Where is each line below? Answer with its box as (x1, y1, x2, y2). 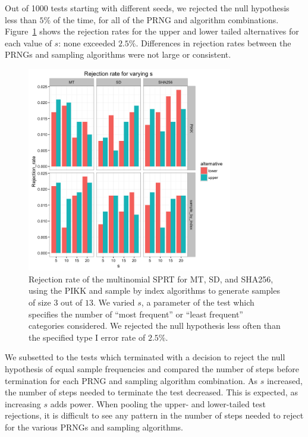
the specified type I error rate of (29, 331, 146, 343)
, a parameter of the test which (141, 295, 254, 308)
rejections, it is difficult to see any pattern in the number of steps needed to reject (5, 409, 304, 422)
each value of (5, 36, 52, 49)
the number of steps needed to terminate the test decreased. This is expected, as (5, 386, 298, 398)
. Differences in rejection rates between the (136, 36, 291, 49)
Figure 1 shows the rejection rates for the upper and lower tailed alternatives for (5, 25, 299, 37)
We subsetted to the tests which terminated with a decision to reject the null (5, 351, 285, 363)
